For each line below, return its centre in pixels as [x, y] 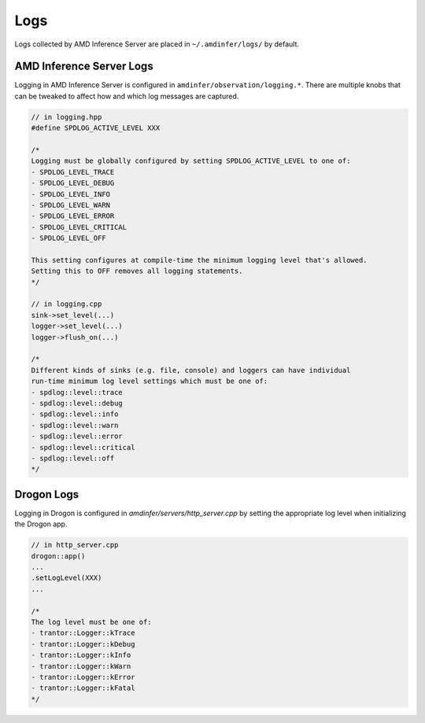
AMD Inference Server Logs [84, 66]
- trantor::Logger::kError [83, 677]
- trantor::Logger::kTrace [83, 633]
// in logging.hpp [67, 117]
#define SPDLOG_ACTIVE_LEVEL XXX [96, 128]
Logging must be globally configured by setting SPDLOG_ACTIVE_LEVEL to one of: [191, 161]
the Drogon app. [41, 524]
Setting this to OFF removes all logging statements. [137, 271]
